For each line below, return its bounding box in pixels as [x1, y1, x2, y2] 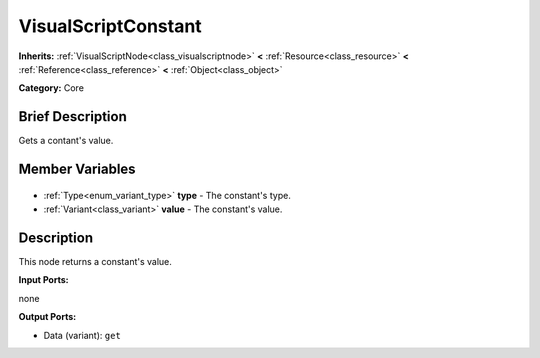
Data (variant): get [43, 329, 122, 341]
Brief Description [18, 108, 127, 125]
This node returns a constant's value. [18, 255, 172, 267]
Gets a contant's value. [18, 135, 114, 147]
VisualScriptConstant [18, 15, 202, 37]
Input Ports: [18, 274, 69, 286]
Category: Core [18, 82, 85, 94]
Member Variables [18, 161, 136, 178]
